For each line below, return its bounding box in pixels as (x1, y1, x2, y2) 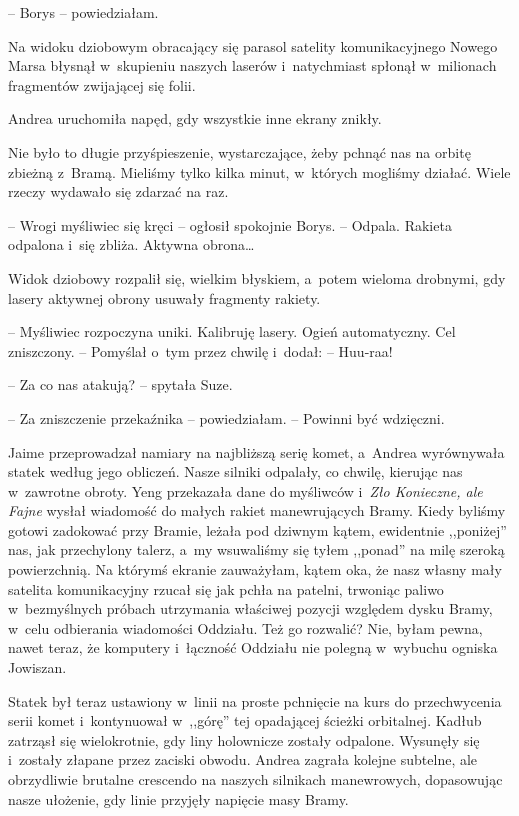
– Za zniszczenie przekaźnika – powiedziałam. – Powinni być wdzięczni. (8, 407, 445, 428)
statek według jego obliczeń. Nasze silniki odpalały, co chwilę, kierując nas (8, 461, 463, 482)
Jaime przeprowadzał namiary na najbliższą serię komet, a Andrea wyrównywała (8, 441, 505, 462)
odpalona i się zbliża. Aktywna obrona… (8, 234, 255, 255)
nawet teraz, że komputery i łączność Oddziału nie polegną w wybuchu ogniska (8, 637, 498, 658)
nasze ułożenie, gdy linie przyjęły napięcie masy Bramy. (8, 788, 349, 809)
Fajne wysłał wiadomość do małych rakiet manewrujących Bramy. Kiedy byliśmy (8, 500, 506, 521)
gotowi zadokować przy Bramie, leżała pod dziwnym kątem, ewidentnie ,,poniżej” (8, 519, 507, 540)
